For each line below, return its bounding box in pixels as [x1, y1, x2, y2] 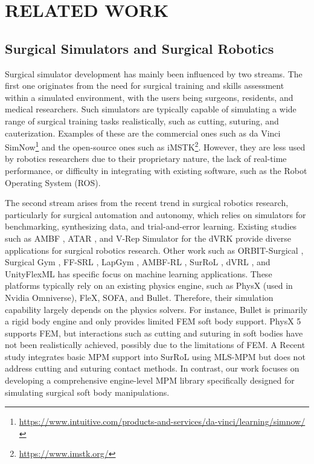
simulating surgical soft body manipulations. [5, 385, 170, 398]
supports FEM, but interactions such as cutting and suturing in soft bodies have [5, 326, 303, 339]
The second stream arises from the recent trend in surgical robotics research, [5, 196, 289, 209]
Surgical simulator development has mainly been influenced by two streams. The [5, 67, 303, 80]
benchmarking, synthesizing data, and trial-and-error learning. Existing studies [5, 220, 297, 233]
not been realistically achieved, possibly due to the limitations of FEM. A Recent [5, 338, 306, 351]
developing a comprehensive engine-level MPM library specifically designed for [5, 374, 295, 387]
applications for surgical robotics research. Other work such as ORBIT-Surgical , [5, 243, 304, 256]
